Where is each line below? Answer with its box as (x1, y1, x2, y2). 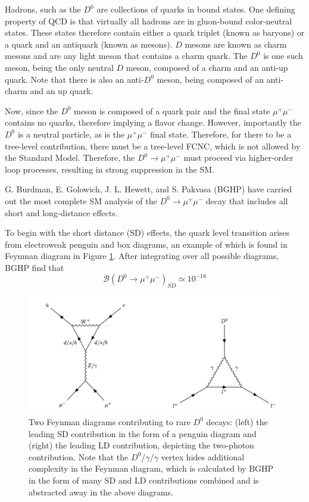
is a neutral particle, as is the (17, 127, 125, 140)
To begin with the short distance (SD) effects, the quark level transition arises (5, 226, 290, 239)
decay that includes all (205, 194, 288, 207)
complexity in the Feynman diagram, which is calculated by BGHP (29, 462, 274, 475)
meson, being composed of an (157, 73, 264, 85)
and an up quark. (30, 85, 93, 97)
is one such (263, 49, 303, 62)
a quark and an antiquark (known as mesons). (5, 38, 173, 50)
